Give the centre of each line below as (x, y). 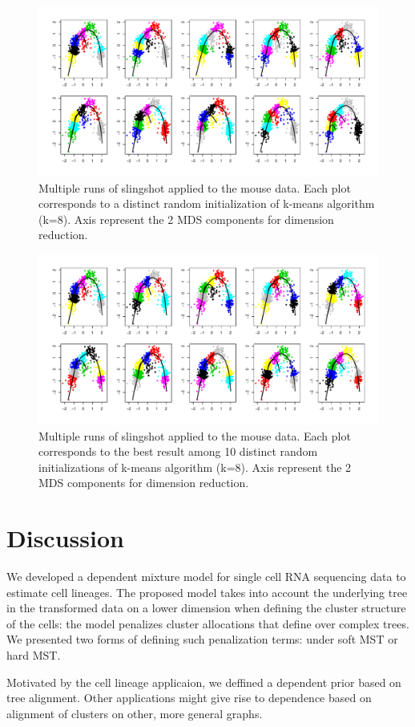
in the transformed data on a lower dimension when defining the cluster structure (206, 608)
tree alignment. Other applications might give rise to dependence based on (189, 698)
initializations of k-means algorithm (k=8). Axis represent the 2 (195, 467)
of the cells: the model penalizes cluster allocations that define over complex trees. (208, 623)
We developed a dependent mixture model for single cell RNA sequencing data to (206, 577)
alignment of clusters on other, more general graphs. (135, 713)
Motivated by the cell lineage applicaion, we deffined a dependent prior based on (204, 682)
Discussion (65, 538)
